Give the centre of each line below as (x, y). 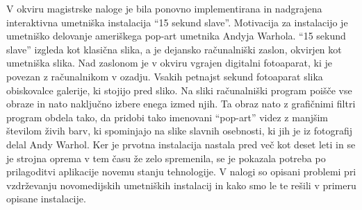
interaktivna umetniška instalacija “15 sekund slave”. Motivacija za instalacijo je (177, 22)
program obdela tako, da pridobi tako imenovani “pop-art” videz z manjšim (167, 117)
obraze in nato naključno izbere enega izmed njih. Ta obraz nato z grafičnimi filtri (181, 104)
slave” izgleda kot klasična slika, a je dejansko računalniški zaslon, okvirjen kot (174, 49)
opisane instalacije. (46, 199)
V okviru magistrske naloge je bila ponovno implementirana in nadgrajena (164, 8)
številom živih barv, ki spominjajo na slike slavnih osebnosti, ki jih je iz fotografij (179, 131)
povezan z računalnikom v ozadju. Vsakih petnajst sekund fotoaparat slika (165, 76)
